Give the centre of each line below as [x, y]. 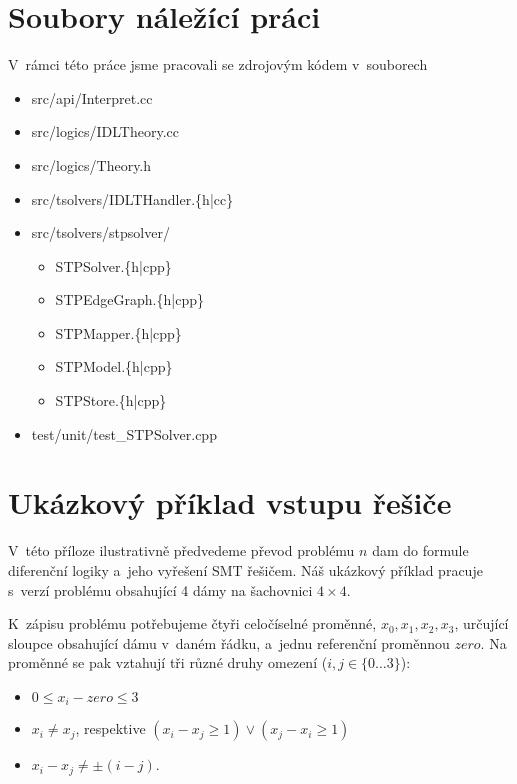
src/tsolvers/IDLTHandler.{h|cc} [132, 198]
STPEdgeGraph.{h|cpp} [129, 299]
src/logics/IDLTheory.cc [105, 131]
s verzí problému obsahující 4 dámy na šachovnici [160, 589]
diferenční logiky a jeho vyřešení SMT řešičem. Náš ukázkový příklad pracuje [245, 569]
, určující [481, 623]
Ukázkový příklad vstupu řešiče [230, 502]
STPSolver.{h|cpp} [113, 265]
